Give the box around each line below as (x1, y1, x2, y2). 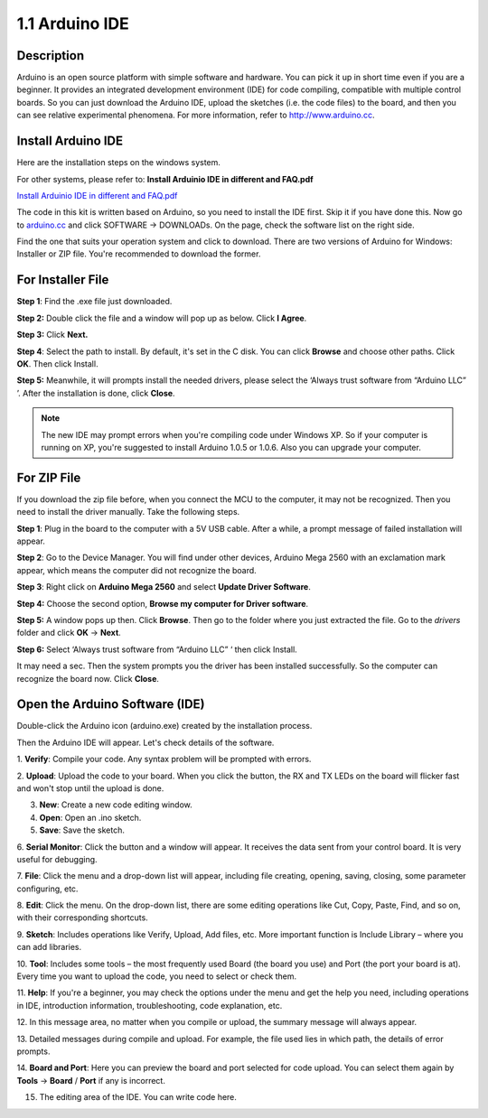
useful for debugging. (16, 853, 99, 864)
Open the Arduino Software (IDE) (16, 696, 205, 713)
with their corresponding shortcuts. (16, 912, 148, 923)
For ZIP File (16, 470, 81, 485)
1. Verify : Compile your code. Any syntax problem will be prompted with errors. (16, 754, 312, 765)
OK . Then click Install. (16, 358, 99, 369)
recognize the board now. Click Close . (16, 673, 160, 684)
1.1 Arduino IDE (16, 14, 130, 33)
